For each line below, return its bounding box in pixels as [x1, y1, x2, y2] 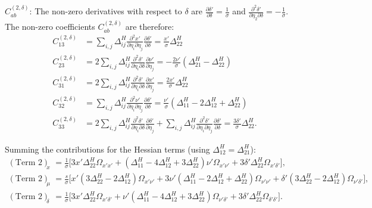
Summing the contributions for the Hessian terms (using [5, 142, 210, 155]
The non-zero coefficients [5, 20, 95, 33]
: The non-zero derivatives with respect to [29, 5, 182, 17]
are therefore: [125, 20, 174, 33]
